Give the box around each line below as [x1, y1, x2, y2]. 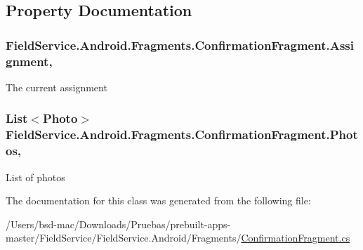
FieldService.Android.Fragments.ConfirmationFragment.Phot [6, 126, 358, 143]
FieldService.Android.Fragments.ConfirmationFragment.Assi [6, 36, 354, 53]
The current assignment [6, 79, 107, 94]
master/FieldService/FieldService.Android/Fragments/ [6, 230, 242, 245]
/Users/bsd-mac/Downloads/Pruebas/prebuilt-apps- [6, 216, 231, 231]
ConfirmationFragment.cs [241, 230, 350, 245]
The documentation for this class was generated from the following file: [6, 193, 311, 208]
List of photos [6, 169, 65, 184]
